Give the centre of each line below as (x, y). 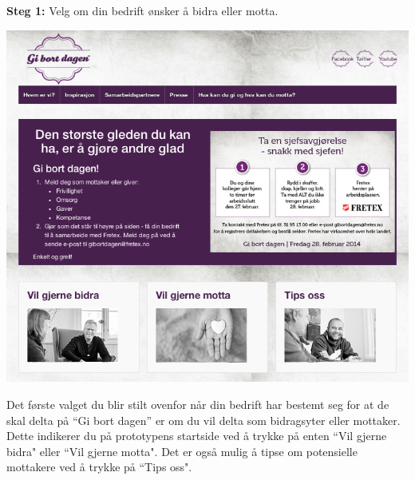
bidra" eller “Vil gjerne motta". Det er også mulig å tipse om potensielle (182, 451)
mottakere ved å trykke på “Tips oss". (99, 467)
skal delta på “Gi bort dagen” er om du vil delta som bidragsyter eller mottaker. (204, 420)
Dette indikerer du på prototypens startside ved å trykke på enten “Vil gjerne (197, 436)
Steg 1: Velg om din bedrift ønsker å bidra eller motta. (142, 10)
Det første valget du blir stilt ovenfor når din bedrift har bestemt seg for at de (198, 404)
